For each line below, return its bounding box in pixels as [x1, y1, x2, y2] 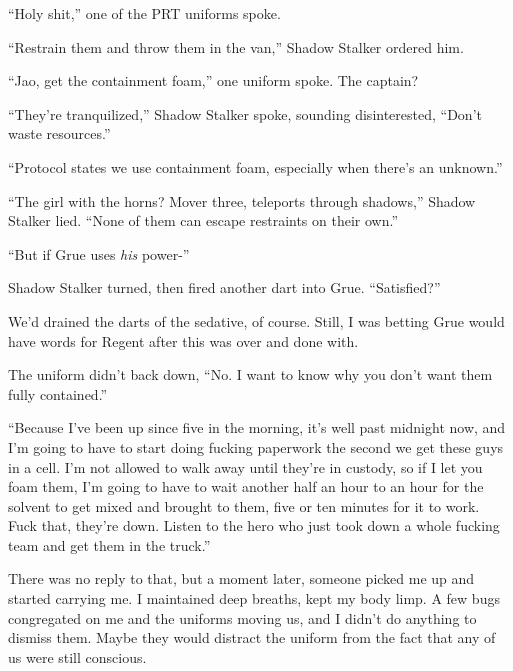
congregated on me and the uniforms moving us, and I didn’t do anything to [8, 607, 477, 628]
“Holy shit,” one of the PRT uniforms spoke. [8, 3, 281, 23]
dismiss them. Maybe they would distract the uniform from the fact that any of [8, 627, 496, 648]
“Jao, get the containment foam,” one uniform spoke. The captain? [8, 70, 419, 91]
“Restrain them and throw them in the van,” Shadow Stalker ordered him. [8, 36, 464, 57]
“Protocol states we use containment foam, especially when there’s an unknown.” [8, 156, 503, 177]
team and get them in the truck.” [8, 534, 211, 555]
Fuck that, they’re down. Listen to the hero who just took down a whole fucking [8, 515, 500, 536]
